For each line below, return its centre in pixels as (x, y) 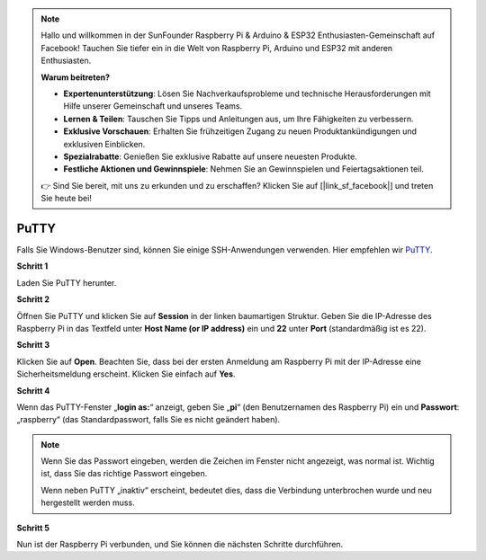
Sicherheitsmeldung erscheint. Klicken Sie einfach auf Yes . (126, 374)
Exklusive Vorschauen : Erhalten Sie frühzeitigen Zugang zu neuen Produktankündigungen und (240, 131)
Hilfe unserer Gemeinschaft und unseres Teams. (153, 106)
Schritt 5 (33, 528)
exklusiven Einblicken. (104, 144)
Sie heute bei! (66, 199)
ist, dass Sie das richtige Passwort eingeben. (124, 474)
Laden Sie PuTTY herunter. (67, 282)
